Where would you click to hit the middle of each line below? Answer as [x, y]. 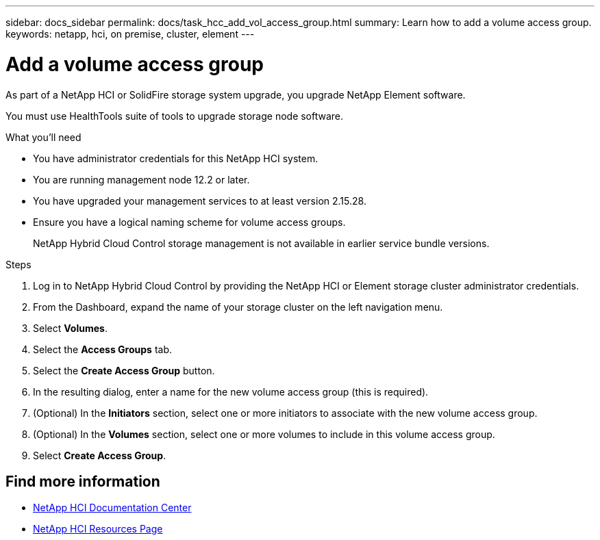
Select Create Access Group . [100, 455]
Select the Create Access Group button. [124, 370]
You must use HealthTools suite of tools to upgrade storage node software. [175, 116]
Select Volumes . [70, 328]
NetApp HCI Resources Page [98, 529]
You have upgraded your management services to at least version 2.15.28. [200, 201]
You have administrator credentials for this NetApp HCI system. [176, 158]
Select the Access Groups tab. [103, 349]
